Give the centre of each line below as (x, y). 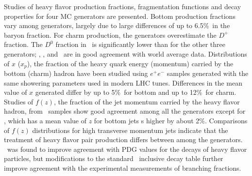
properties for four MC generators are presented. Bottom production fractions (120, 16)
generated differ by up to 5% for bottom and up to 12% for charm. (136, 92)
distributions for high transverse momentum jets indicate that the (130, 130)
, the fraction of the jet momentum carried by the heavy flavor (147, 101)
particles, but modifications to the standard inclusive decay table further (114, 158)
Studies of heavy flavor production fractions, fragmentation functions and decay (123, 6)
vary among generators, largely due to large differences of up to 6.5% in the (117, 25)
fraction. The (23, 44)
